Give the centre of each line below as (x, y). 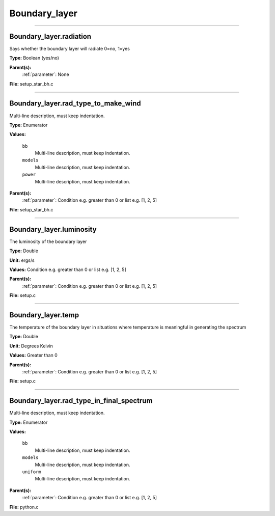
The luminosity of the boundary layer (48, 241)
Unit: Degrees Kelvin (31, 346)
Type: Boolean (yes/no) (34, 58)
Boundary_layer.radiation (50, 36)
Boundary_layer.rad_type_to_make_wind (75, 104)
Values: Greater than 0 (34, 355)
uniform (32, 472)
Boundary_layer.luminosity (53, 229)
